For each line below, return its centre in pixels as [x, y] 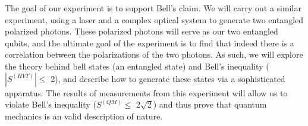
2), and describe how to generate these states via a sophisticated [168, 78]
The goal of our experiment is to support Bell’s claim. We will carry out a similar [153, 8]
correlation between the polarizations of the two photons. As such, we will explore [154, 54]
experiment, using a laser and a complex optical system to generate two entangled [154, 19]
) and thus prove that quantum [210, 104]
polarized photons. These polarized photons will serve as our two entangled [142, 31]
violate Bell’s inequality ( [51, 104]
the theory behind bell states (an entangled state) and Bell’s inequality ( [137, 66]
